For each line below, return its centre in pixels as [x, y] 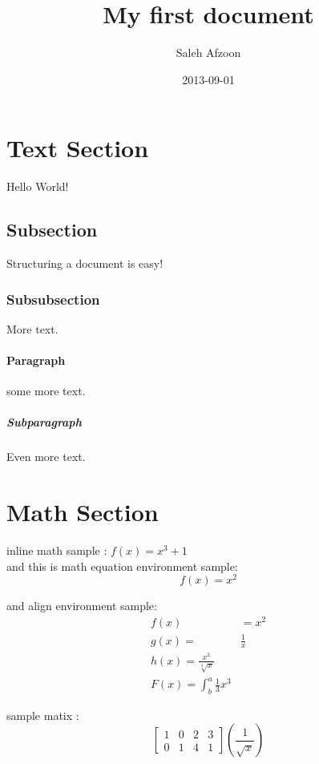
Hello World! [38, 186]
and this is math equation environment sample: [122, 566]
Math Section [83, 512]
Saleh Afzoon [208, 53]
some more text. [46, 391]
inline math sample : [57, 550]
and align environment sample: [82, 606]
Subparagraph [44, 422]
